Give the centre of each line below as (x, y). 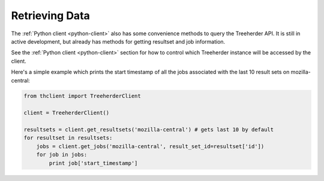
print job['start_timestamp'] (93, 163)
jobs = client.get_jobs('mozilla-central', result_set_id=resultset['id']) (150, 146)
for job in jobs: (62, 155)
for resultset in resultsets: (68, 138)
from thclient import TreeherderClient (82, 96)
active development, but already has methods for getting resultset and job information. (118, 41)
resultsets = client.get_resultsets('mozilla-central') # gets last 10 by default (149, 130)
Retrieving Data (50, 16)
